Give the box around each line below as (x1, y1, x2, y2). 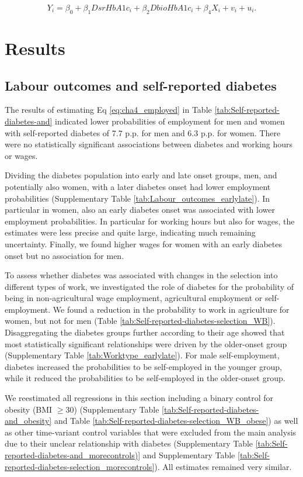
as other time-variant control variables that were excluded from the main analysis (5, 426, 297, 438)
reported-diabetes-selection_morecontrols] (5, 460, 155, 472)
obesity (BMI (5, 403, 53, 415)
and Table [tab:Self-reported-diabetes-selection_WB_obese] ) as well (54, 414, 298, 427)
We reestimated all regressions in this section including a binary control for (5, 392, 273, 404)
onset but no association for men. (5, 249, 124, 261)
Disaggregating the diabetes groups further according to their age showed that (5, 326, 285, 338)
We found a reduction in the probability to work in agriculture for (53, 303, 290, 315)
